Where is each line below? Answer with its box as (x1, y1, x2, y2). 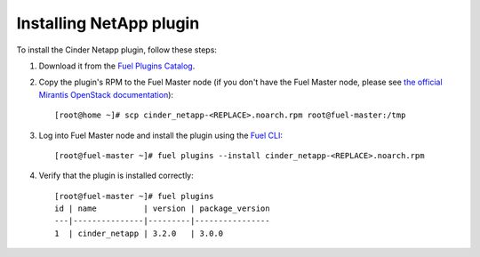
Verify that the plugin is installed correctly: (38, 170, 195, 181)
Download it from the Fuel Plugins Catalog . (38, 60, 196, 71)
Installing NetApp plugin (16, 13, 200, 33)
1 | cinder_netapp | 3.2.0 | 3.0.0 (54, 228, 224, 238)
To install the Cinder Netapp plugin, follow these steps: (16, 44, 218, 55)
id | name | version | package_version (54, 204, 270, 213)
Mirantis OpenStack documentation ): (38, 89, 173, 100)
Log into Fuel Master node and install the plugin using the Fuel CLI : (38, 130, 284, 141)
